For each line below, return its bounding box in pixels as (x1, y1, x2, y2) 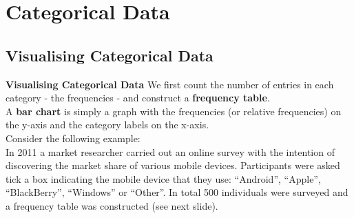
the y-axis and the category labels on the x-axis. (6, 117, 209, 132)
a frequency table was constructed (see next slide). (6, 198, 218, 212)
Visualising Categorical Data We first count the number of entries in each (6, 77, 334, 91)
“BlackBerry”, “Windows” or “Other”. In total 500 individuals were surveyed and (6, 185, 348, 199)
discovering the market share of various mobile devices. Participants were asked (6, 158, 340, 172)
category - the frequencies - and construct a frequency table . (6, 90, 270, 105)
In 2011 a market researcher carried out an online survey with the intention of (6, 144, 335, 159)
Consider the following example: (6, 130, 140, 145)
